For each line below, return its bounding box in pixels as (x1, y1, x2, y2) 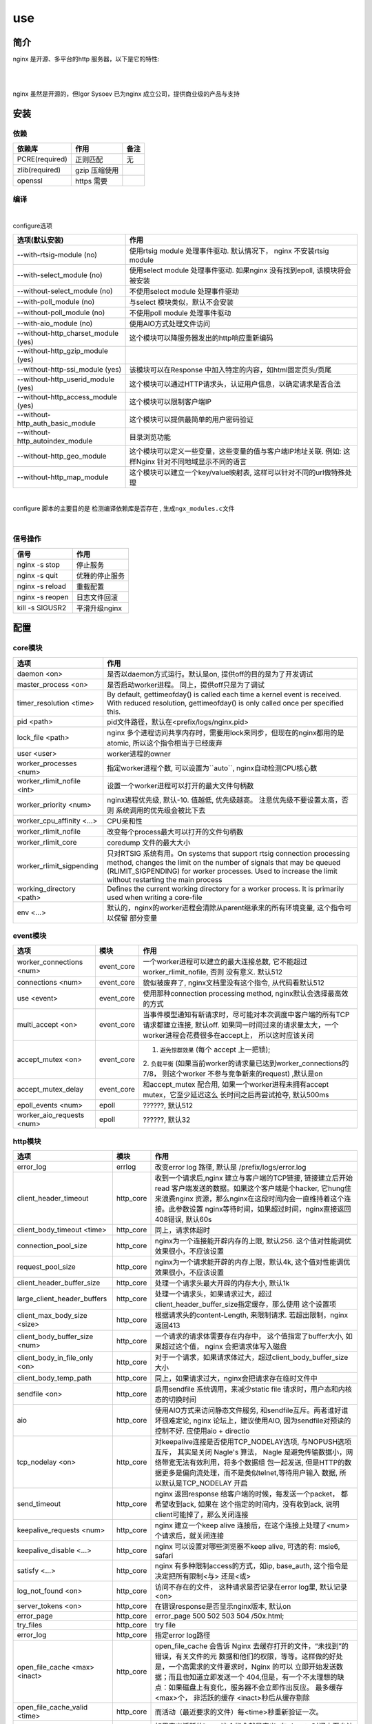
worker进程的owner (107, 749, 172, 759)
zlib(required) (17, 166, 61, 175)
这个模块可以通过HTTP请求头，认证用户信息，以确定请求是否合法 (129, 379, 341, 389)
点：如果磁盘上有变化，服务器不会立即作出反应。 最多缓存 (154, 1683, 344, 1692)
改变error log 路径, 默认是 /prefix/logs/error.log (154, 1163, 307, 1172)
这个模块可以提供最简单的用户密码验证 (129, 414, 254, 424)
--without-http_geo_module (17, 451, 107, 461)
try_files (17, 1621, 43, 1630)
